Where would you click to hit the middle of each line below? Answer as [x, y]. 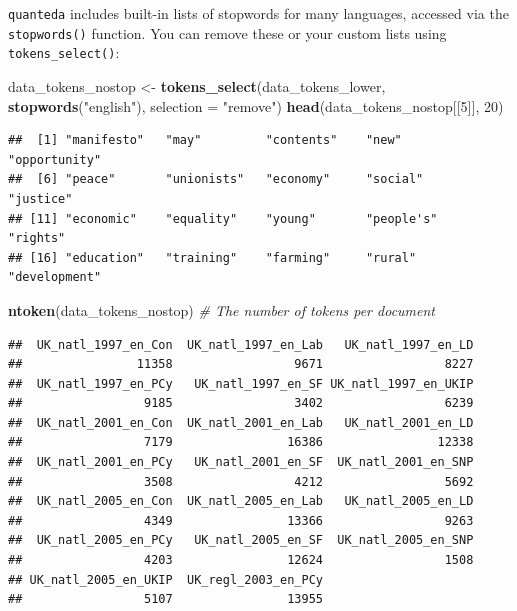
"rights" [37, 238]
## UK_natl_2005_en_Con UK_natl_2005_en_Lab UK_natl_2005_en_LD [241, 501]
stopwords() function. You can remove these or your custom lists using [227, 32]
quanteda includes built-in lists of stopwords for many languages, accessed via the [258, 13]
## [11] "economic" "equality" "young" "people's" [223, 218]
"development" [55, 277]
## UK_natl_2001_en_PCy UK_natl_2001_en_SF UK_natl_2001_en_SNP [241, 462]
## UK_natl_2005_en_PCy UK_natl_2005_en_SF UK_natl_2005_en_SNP [241, 540]
